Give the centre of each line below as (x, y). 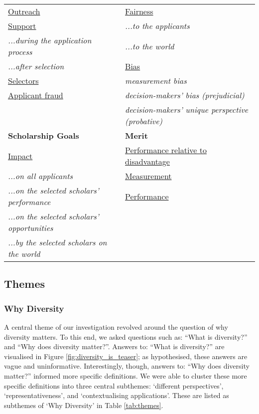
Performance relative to (166, 150)
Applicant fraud (36, 95)
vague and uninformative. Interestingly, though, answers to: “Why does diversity (127, 366)
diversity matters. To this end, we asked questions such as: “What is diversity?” (126, 336)
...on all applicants (41, 176)
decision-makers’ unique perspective (187, 109)
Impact (20, 156)
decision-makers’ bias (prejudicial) (185, 95)
